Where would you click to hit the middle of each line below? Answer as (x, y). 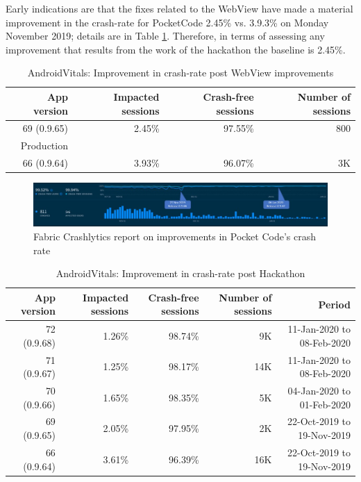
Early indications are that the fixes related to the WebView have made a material (179, 8)
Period (334, 304)
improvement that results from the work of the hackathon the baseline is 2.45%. (176, 49)
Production (44, 146)
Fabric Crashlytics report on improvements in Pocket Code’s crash (175, 236)
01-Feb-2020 (325, 404)
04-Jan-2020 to (319, 391)
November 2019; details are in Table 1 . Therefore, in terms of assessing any (165, 36)
